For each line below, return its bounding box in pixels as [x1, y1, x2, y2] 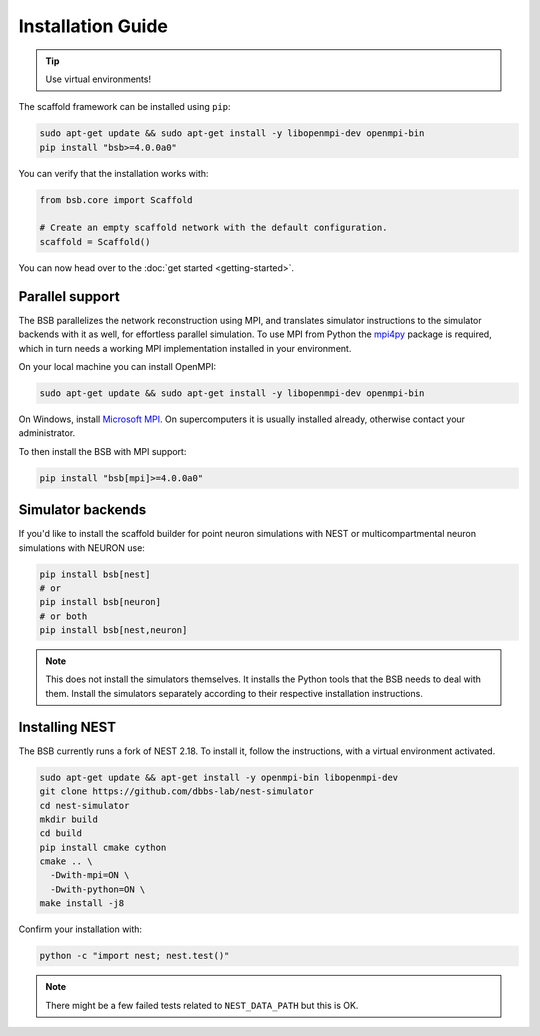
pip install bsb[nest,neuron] [39, 625, 188, 636]
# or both [39, 610, 88, 622]
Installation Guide [18, 15, 169, 37]
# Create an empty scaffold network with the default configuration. [39, 222, 388, 234]
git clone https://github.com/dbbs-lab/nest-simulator [39, 786, 314, 797]
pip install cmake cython [39, 841, 167, 853]
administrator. [18, 427, 76, 439]
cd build [39, 828, 83, 839]
